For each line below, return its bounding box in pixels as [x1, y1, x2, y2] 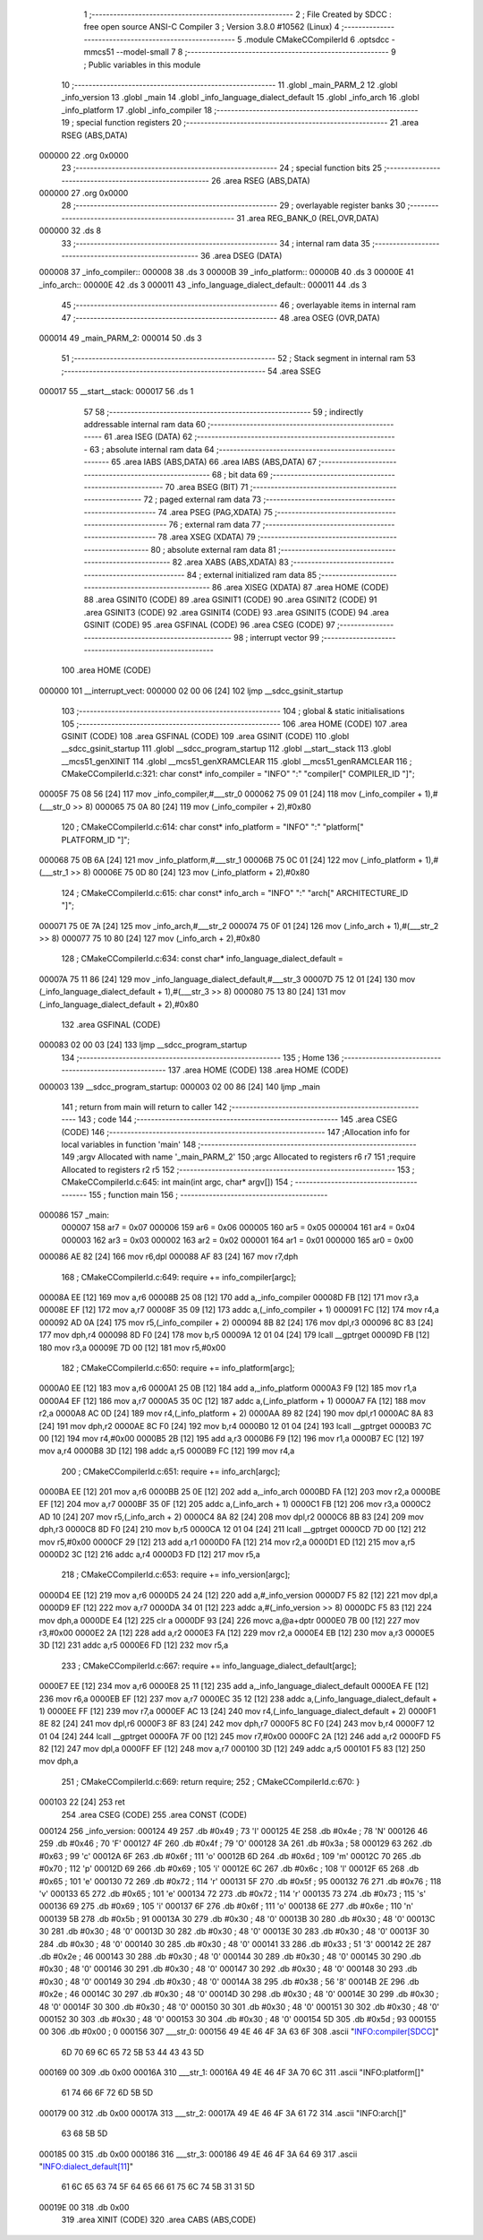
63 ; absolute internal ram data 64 [89, 444, 215, 454]
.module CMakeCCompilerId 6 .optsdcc [243, 34, 390, 45]
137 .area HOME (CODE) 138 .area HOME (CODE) [167, 1064, 349, 1075]
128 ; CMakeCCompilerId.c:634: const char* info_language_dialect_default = [61, 953, 343, 964]
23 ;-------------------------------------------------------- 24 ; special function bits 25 [61, 162, 382, 174]
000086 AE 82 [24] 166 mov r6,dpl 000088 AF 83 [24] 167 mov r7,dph [38, 1251, 299, 1262]
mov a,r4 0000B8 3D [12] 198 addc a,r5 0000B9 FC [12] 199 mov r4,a [38, 1445, 295, 1456]
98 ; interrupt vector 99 [233, 632, 319, 642]
